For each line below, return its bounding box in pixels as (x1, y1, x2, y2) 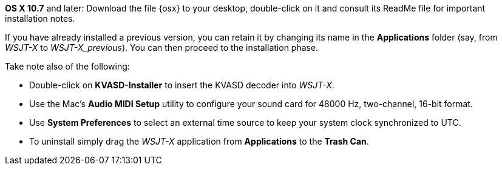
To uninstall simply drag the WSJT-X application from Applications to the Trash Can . (29, 136, 369, 146)
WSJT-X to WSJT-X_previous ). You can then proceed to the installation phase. (5, 42, 319, 53)
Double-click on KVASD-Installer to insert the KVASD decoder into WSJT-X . (29, 80, 334, 90)
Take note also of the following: (5, 61, 130, 71)
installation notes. (5, 13, 75, 24)
